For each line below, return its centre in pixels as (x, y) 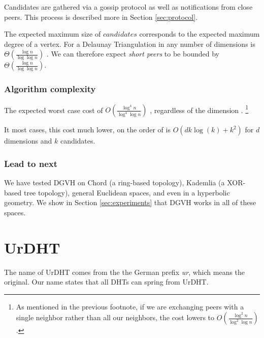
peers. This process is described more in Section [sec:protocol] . (101, 17)
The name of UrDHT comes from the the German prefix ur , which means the (125, 272)
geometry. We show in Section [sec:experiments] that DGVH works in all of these (130, 202)
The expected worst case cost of (54, 110)
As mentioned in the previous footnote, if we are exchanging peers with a (130, 306)
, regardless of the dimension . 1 (199, 109)
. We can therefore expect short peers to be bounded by (133, 54)
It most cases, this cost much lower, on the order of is (87, 130)
